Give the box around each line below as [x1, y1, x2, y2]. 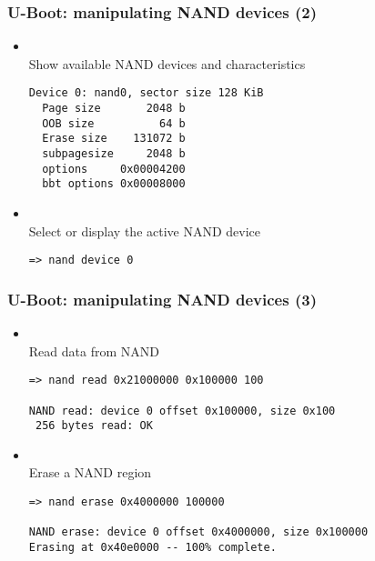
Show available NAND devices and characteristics [28, 54, 306, 73]
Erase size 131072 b [42, 132, 186, 145]
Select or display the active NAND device [28, 221, 261, 240]
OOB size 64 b [42, 116, 186, 130]
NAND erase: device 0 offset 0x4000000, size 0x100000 [28, 526, 369, 539]
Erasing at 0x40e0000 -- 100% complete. [28, 541, 277, 555]
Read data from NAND [28, 341, 159, 360]
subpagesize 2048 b [42, 147, 186, 161]
